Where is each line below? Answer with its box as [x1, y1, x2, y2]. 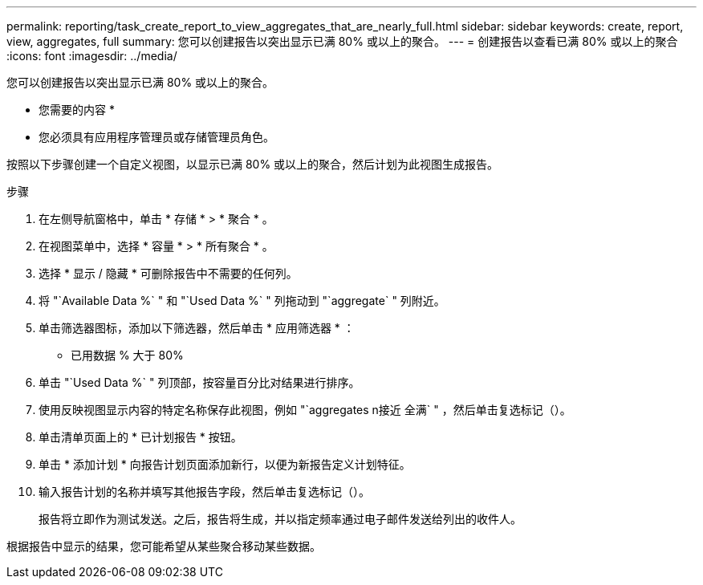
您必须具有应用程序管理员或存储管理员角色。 [39, 130, 274, 144]
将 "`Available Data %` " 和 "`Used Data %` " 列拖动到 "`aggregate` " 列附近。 [39, 294, 445, 307]
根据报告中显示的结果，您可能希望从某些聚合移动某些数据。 [6, 539, 321, 553]
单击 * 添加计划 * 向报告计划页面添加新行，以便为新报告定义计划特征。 [39, 457, 411, 471]
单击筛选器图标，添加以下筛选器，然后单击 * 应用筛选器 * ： [39, 321, 355, 335]
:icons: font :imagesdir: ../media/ [6, 49, 177, 63]
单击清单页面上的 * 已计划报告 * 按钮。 [39, 430, 242, 444]
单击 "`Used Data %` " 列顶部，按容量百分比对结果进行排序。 [39, 376, 360, 389]
